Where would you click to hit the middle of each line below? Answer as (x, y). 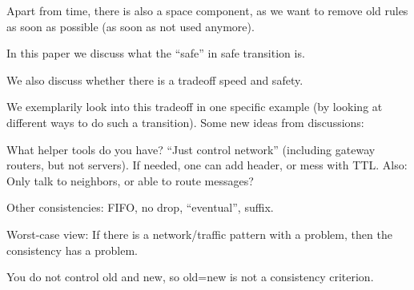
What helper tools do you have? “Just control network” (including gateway (191, 149)
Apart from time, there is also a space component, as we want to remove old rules (207, 10)
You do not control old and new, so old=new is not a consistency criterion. (190, 277)
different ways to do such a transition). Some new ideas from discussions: (185, 122)
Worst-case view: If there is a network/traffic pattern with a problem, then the (199, 234)
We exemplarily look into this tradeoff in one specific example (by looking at (195, 107)
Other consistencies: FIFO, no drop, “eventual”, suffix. (140, 207)
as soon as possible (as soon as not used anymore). (131, 26)
